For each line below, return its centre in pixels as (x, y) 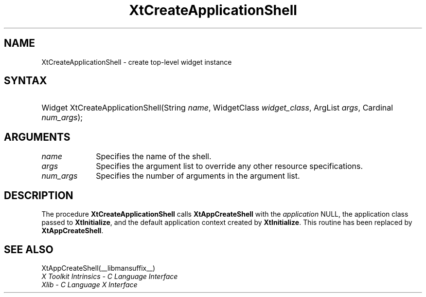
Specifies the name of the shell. (154, 157)
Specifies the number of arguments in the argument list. (198, 176)
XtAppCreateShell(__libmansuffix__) (98, 268)
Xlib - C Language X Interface (89, 284)
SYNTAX (26, 81)
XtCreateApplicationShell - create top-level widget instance (137, 62)
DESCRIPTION (39, 195)
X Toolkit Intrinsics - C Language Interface (110, 276)
